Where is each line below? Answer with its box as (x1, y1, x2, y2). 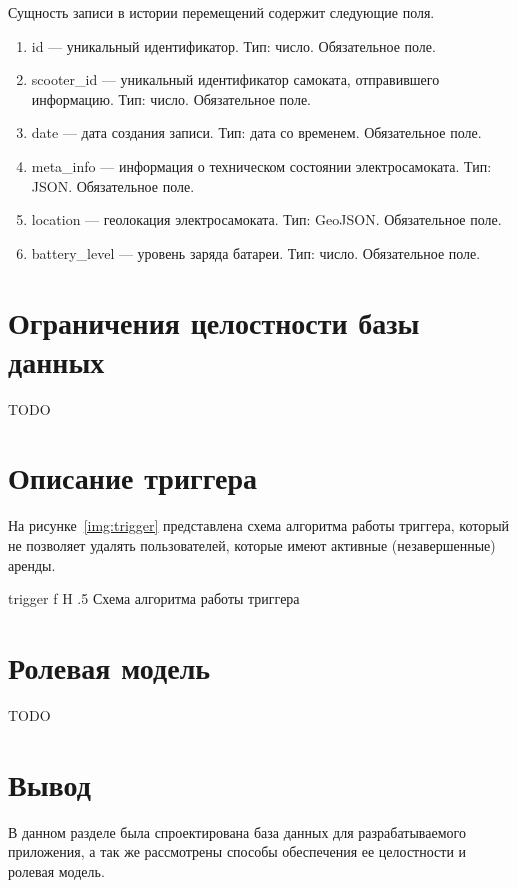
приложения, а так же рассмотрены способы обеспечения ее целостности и (8, 841, 467, 862)
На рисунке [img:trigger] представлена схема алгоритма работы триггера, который (8, 515, 510, 536)
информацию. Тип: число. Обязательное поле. (31, 88, 311, 109)
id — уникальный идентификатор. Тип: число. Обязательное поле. (31, 35, 436, 56)
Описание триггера (8, 457, 258, 498)
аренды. (8, 554, 56, 575)
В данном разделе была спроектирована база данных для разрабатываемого (8, 821, 466, 842)
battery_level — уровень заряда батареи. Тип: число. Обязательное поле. (31, 242, 481, 263)
